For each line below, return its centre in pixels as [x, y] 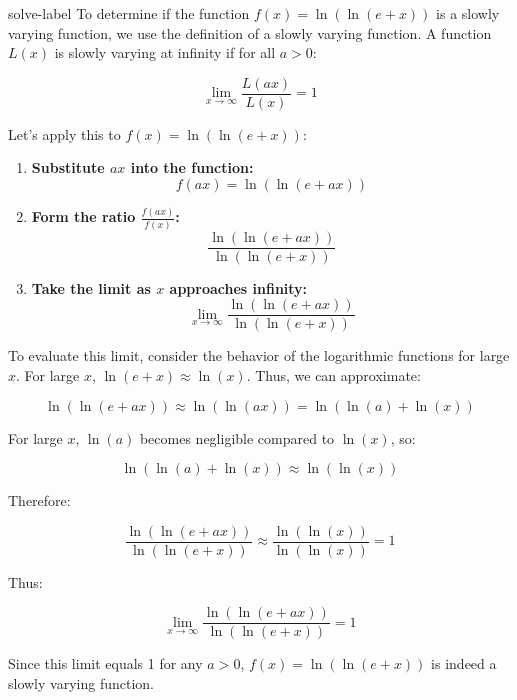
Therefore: [39, 500]
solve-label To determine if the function [129, 13]
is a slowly [468, 13]
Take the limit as [91, 287]
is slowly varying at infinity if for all [165, 52]
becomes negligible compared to [237, 437]
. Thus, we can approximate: [333, 374]
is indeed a [464, 663]
